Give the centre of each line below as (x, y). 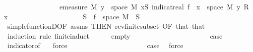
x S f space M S (72, 16)
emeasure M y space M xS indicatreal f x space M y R (154, 6)
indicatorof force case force (95, 45)
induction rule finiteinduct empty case (115, 35)
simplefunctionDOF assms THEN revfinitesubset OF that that (106, 26)
